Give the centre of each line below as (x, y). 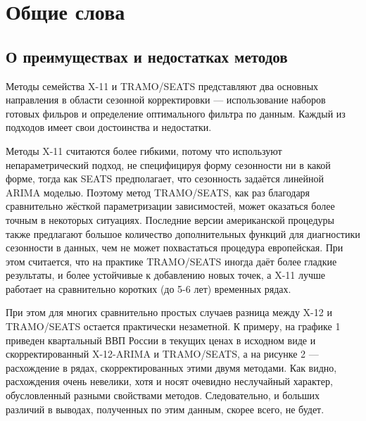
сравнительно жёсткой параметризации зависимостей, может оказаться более (170, 206)
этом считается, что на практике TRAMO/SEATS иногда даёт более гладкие (171, 261)
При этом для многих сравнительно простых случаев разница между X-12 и (169, 312)
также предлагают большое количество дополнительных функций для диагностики (183, 233)
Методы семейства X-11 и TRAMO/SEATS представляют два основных (162, 86)
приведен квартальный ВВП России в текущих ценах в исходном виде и (161, 340)
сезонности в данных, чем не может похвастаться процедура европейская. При (175, 247)
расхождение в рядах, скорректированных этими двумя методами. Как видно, (171, 367)
